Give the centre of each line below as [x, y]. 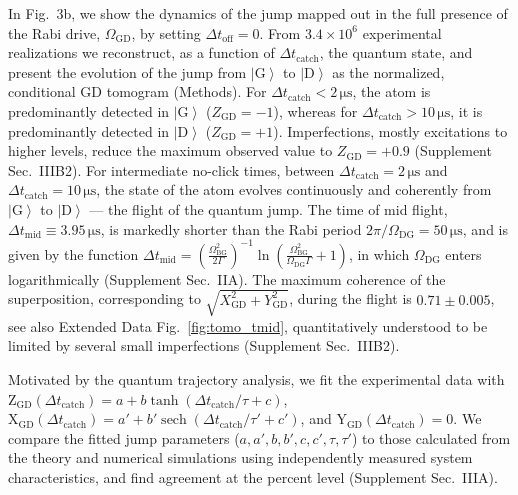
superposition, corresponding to [104, 298]
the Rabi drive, [54, 32]
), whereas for [315, 110]
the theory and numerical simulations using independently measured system [240, 457]
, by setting [166, 32]
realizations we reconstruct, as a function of [141, 52]
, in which [379, 253]
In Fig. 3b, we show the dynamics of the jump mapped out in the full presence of [258, 13]
